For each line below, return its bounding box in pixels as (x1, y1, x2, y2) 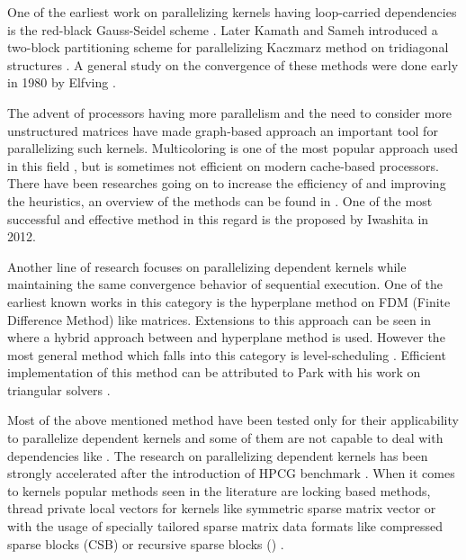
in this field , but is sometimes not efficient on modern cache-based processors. (7, 156, 439, 175)
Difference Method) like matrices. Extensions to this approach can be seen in (7, 310, 432, 329)
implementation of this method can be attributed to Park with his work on (7, 363, 421, 382)
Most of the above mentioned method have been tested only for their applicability (7, 411, 459, 429)
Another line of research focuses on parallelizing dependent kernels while (7, 257, 407, 275)
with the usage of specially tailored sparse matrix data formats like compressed (7, 517, 444, 536)
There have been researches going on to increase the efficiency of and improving (7, 174, 446, 193)
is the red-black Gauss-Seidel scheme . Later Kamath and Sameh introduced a (7, 20, 438, 39)
